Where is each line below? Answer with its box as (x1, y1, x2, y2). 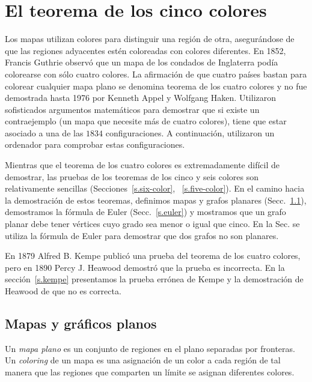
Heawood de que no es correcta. (5, 285, 121, 297)
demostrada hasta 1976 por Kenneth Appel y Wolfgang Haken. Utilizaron (5, 91, 277, 104)
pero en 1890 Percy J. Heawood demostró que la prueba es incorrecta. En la (5, 261, 285, 273)
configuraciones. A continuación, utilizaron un (105, 126, 275, 139)
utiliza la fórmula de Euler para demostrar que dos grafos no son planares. (5, 229, 279, 241)
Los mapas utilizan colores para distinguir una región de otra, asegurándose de (5, 32, 295, 45)
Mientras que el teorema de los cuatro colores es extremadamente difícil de (5, 159, 280, 171)
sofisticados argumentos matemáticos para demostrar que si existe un (5, 103, 260, 115)
